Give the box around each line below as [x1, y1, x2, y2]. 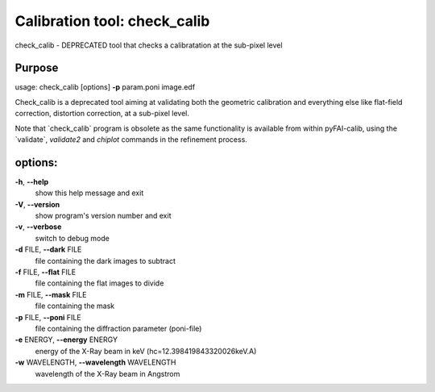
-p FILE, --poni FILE [14, 312, 81, 322]
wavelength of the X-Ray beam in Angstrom [35, 369, 180, 378]
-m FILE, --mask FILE [14, 290, 87, 299]
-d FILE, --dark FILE [14, 244, 82, 254]
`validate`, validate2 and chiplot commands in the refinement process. [14, 135, 247, 144]
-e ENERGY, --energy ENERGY [14, 335, 118, 344]
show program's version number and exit [35, 211, 172, 221]
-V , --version [14, 199, 60, 209]
